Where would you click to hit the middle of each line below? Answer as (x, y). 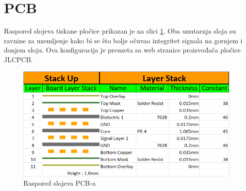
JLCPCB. (18, 59)
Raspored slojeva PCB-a (59, 183)
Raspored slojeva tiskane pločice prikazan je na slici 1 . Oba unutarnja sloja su (120, 31)
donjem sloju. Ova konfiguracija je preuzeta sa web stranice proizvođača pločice (122, 50)
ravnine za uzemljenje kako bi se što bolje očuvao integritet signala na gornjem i (123, 40)
